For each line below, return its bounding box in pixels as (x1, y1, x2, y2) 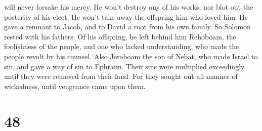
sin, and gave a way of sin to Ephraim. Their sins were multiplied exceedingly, (4, 61, 246, 71)
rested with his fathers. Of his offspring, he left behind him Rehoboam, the (4, 31, 236, 41)
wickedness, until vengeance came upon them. (4, 80, 146, 91)
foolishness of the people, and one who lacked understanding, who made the (4, 41, 239, 52)
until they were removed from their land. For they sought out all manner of (4, 71, 238, 81)
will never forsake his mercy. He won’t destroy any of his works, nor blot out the (4, 2, 253, 12)
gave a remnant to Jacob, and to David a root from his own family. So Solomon (4, 21, 251, 32)
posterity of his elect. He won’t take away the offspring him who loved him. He (4, 11, 248, 22)
